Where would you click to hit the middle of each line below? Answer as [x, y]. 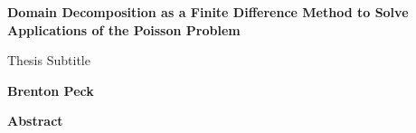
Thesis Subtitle [49, 60]
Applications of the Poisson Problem [124, 29]
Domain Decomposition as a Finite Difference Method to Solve [208, 12]
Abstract [35, 121]
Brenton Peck [51, 90]
